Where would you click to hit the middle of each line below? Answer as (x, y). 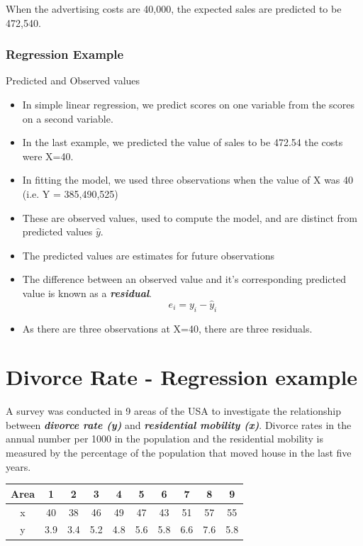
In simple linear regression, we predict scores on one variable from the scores (189, 104)
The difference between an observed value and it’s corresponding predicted (184, 279)
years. (18, 466)
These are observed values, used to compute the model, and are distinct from (190, 217)
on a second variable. (68, 118)
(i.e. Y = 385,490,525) (70, 193)
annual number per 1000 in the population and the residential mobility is (164, 439)
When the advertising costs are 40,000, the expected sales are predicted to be (174, 9)
